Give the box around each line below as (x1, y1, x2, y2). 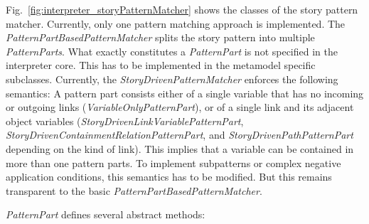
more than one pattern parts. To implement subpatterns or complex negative (6, 155, 341, 170)
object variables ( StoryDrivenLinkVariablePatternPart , (6, 113, 244, 128)
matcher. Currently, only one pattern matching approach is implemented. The (6, 16, 346, 31)
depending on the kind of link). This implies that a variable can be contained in (6, 141, 354, 156)
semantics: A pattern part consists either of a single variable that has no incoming (6, 85, 364, 100)
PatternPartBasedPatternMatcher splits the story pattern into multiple (6, 30, 315, 45)
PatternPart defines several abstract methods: (6, 207, 205, 222)
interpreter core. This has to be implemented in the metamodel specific (6, 58, 316, 73)
